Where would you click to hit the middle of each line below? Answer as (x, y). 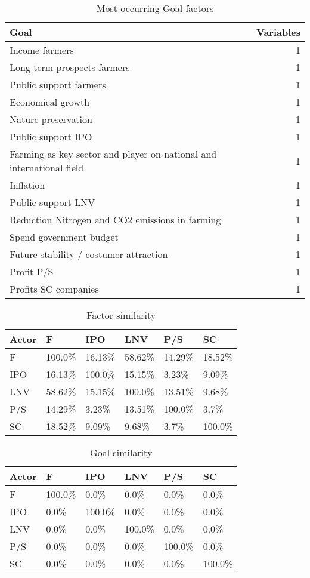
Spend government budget (64, 237)
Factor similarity (121, 315)
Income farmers (42, 50)
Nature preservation (51, 119)
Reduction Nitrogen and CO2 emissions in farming (115, 219)
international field (47, 167)
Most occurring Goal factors (155, 8)
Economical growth (50, 102)
